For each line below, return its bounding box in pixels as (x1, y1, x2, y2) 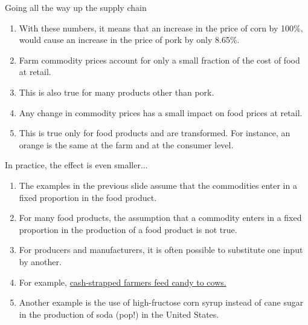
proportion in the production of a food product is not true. (19, 223, 237, 235)
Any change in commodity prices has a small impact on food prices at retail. (19, 106, 303, 119)
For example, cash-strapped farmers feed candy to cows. (19, 275, 226, 288)
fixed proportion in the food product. (19, 191, 157, 203)
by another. (19, 255, 62, 268)
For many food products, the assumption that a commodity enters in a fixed (19, 211, 302, 224)
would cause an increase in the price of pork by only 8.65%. (19, 33, 240, 46)
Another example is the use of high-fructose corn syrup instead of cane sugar (19, 296, 304, 309)
